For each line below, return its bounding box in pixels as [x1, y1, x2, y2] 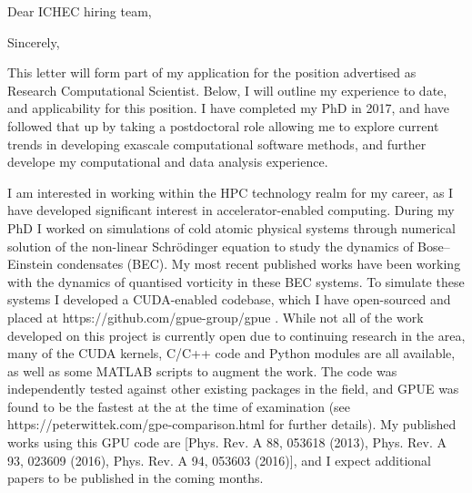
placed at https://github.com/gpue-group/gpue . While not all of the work [7, 307, 424, 326]
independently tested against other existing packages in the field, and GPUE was [7, 379, 459, 398]
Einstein [7, 254, 54, 273]
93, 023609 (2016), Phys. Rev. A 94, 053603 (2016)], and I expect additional [7, 450, 431, 469]
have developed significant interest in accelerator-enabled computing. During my [7, 200, 455, 220]
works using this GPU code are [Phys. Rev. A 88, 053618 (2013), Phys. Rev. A [7, 433, 447, 452]
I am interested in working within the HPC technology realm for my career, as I [7, 182, 454, 201]
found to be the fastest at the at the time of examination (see [7, 396, 351, 416]
